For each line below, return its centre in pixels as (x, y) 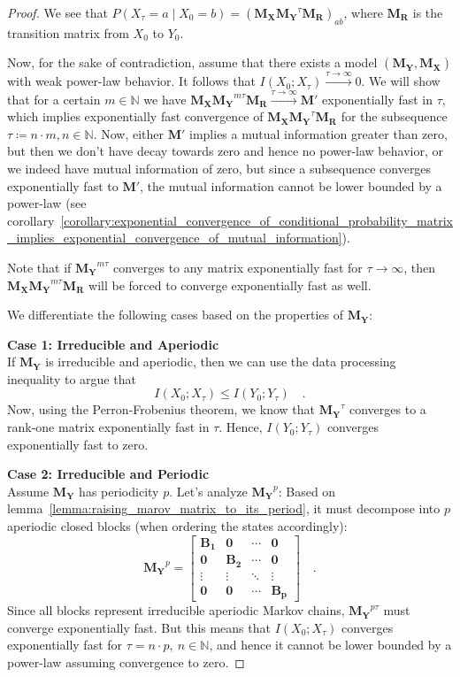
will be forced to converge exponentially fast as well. (230, 285)
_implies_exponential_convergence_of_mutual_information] (175, 238)
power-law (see (47, 203)
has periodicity (119, 491)
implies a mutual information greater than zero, (318, 133)
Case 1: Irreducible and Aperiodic (113, 344)
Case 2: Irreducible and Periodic (108, 474)
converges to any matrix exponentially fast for (238, 267)
